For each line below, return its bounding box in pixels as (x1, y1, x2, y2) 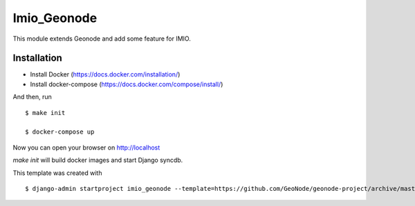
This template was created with (12, 169, 102, 177)
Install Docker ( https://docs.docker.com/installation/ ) (30, 70, 181, 79)
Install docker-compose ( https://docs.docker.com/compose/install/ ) (30, 80, 223, 88)
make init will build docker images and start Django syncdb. (12, 156, 183, 165)
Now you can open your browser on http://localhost (12, 143, 160, 152)
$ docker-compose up (25, 128, 95, 136)
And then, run (12, 93, 52, 101)
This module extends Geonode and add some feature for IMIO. (12, 34, 192, 43)
